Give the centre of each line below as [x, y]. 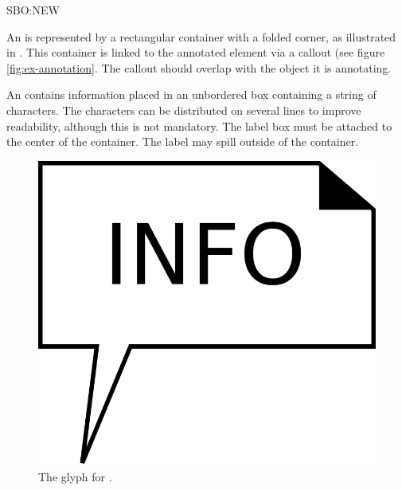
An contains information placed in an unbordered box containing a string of [191, 94]
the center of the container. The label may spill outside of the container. [183, 141]
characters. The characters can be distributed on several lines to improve [184, 110]
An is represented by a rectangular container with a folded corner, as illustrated [201, 36]
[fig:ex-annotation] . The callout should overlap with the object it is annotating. [199, 67]
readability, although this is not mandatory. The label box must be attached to [199, 125]
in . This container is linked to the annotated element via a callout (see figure [196, 52]
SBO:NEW [33, 10]
